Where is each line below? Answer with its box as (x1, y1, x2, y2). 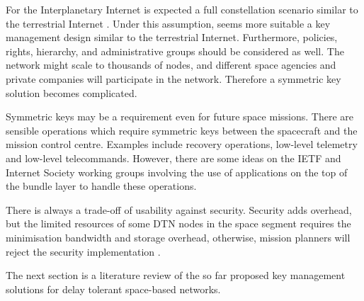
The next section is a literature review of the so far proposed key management (6, 268, 346, 283)
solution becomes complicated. (6, 85, 137, 100)
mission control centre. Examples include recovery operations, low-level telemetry (6, 137, 358, 152)
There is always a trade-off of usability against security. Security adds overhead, (6, 202, 352, 217)
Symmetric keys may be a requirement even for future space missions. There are (6, 109, 353, 124)
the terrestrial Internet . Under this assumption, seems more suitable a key (6, 16, 331, 30)
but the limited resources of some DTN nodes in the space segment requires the (6, 216, 351, 231)
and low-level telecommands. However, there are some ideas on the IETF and (6, 150, 341, 165)
